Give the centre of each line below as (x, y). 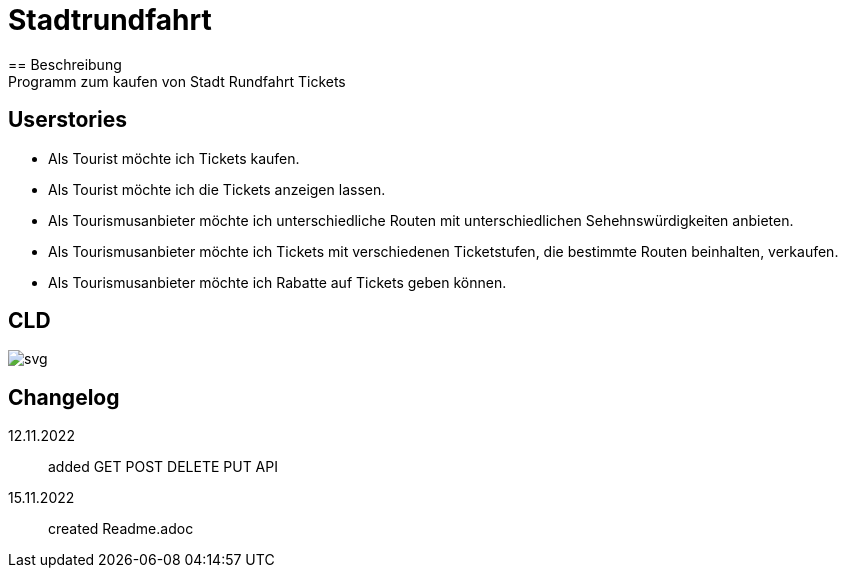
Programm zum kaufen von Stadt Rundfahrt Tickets (177, 81)
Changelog (64, 397)
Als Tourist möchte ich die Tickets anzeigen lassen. (217, 189)
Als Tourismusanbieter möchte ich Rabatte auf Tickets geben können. (277, 282)
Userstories (67, 120)
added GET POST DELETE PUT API (163, 467)
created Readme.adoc (121, 529)
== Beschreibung (65, 64)
